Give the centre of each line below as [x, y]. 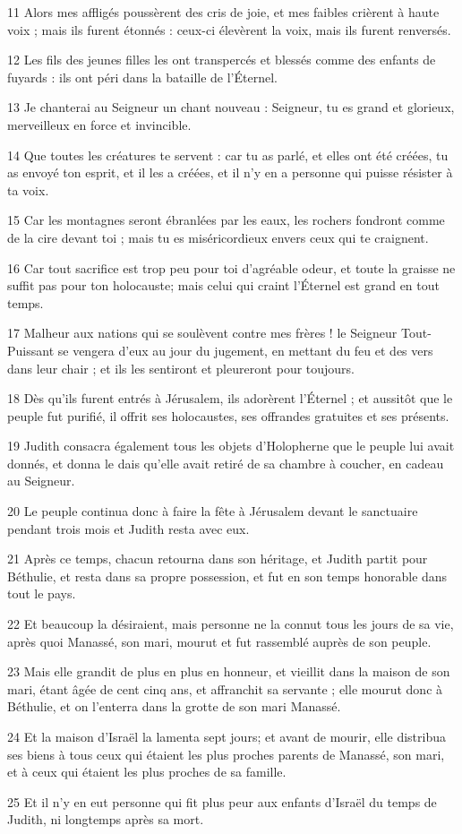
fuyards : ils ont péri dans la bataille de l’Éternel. [142, 77]
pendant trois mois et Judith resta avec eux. [128, 528]
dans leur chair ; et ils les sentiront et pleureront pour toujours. [181, 368]
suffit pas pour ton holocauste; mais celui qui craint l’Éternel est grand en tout [223, 285]
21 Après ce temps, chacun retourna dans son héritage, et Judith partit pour [218, 559]
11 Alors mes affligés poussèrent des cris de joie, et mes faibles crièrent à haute [223, 12]
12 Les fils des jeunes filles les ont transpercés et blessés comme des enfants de [222, 60]
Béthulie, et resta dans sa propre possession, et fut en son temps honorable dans [227, 576]
